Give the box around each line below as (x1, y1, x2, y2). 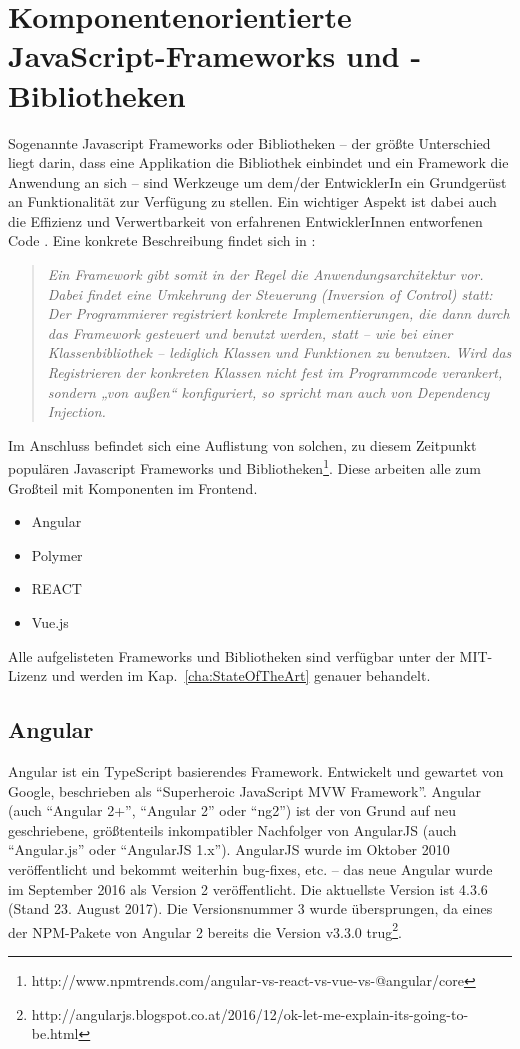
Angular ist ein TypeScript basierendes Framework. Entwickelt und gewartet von (8, 761, 504, 782)
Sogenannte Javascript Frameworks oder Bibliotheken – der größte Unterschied (8, 132, 491, 153)
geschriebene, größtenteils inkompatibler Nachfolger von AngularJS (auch (8, 819, 457, 840)
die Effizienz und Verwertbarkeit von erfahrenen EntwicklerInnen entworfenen (8, 210, 483, 231)
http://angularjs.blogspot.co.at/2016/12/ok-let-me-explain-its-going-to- (31, 1003, 469, 1024)
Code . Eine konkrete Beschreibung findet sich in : (8, 230, 316, 251)
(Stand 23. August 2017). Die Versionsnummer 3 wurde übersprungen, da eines (8, 898, 493, 919)
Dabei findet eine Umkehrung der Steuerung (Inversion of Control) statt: (47, 283, 493, 304)
